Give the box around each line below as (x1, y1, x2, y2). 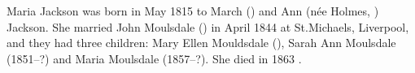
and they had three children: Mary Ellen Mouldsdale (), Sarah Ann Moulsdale (7, 34, 396, 51)
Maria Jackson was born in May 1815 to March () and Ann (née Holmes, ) (7, 2, 379, 19)
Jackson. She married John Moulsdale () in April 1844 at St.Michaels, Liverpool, (7, 18, 409, 35)
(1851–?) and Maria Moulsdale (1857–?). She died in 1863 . (7, 49, 302, 67)
